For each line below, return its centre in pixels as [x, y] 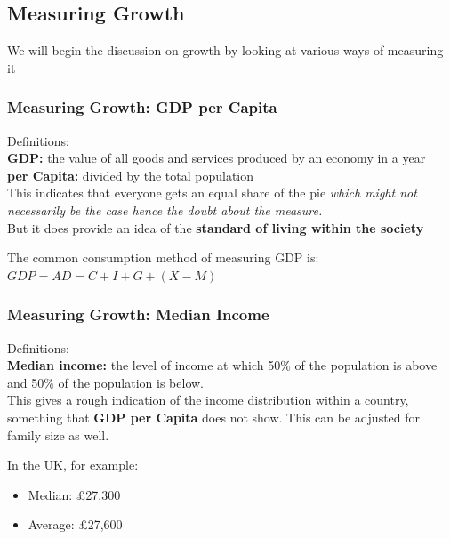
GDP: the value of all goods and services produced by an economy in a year [217, 158]
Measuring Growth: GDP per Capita [142, 107]
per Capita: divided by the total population [131, 175]
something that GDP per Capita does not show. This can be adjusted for [214, 417]
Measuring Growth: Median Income [138, 314]
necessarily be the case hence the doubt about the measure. [165, 209]
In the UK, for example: [73, 465]
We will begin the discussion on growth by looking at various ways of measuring [225, 50]
